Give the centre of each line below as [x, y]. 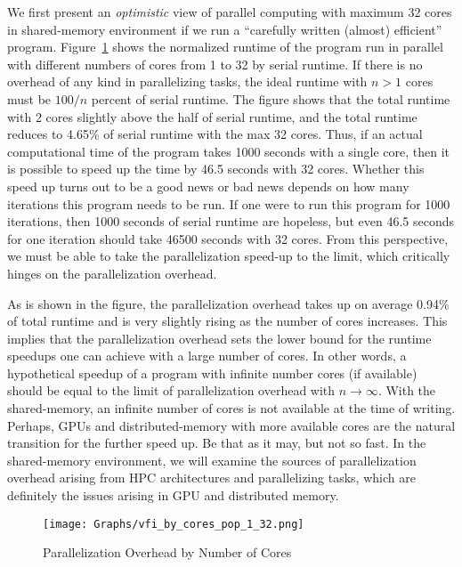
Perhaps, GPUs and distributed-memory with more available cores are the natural [231, 425]
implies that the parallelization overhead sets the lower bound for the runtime [219, 338]
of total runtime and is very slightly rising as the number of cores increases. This [227, 321]
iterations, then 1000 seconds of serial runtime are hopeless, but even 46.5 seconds [231, 221]
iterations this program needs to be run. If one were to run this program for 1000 [229, 203]
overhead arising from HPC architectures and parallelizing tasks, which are [211, 478]
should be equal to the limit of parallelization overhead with [171, 390]
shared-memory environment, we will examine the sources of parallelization [212, 460]
